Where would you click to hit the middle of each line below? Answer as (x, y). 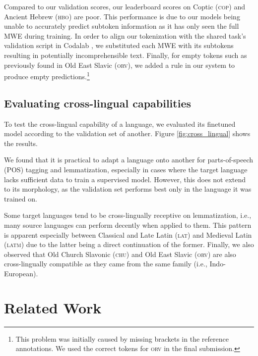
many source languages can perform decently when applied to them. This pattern (128, 225)
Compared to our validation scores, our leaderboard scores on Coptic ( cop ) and (125, 6)
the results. (21, 143)
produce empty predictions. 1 (47, 76)
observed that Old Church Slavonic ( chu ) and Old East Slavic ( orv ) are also (120, 254)
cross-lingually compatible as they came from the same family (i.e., (106, 264)
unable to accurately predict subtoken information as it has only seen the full (122, 26)
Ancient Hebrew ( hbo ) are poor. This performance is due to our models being (122, 16)
